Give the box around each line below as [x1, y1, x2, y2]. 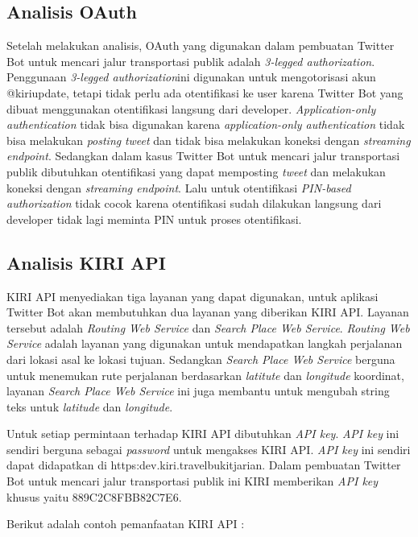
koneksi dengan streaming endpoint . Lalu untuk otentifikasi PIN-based [6, 179, 351, 196]
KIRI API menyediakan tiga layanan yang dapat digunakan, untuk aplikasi [6, 287, 379, 304]
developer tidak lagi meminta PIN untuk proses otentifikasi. [6, 210, 302, 227]
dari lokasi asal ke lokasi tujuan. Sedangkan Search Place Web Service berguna [6, 350, 395, 367]
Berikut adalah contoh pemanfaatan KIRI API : [6, 515, 245, 532]
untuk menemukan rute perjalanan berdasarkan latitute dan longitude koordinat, [6, 366, 404, 383]
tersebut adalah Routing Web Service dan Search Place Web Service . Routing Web [6, 319, 410, 336]
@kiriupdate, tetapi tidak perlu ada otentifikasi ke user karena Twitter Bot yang [6, 84, 404, 101]
